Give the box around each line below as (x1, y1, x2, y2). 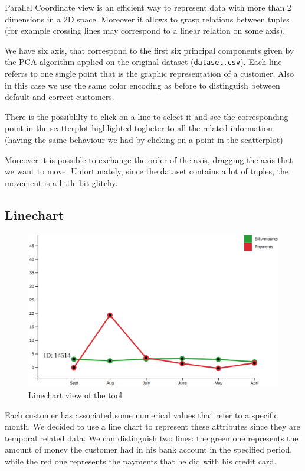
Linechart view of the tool (28, 388, 122, 401)
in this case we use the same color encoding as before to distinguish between (5, 79, 280, 91)
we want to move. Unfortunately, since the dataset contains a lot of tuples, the (5, 165, 288, 177)
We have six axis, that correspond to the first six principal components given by (5, 44, 294, 56)
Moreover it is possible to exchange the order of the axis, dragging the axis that (5, 153, 293, 165)
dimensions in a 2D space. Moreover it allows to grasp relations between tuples (5, 12, 290, 25)
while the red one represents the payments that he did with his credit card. (5, 454, 277, 467)
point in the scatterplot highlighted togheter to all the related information (5, 122, 273, 134)
